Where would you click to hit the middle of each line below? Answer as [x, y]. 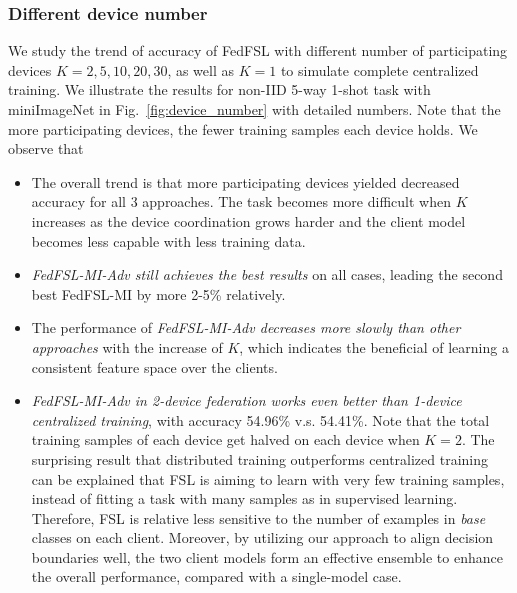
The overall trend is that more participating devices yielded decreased [245, 181]
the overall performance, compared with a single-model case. [216, 576]
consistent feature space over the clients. [154, 366]
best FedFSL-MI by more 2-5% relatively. [158, 293]
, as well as [201, 69]
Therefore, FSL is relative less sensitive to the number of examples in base [258, 517]
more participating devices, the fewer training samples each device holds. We [243, 128]
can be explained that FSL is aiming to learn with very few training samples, [268, 478]
